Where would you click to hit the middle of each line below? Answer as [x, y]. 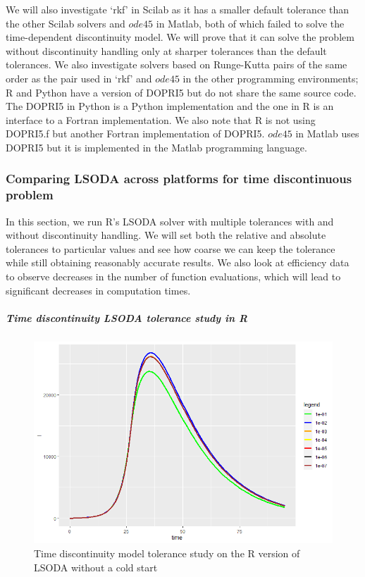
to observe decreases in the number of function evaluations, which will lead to [173, 277]
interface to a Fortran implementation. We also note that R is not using [161, 119]
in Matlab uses [327, 134]
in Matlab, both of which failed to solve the [250, 23]
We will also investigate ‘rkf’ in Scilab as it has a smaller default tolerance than [178, 9]
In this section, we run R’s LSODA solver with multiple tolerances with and [170, 221]
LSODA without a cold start [96, 567]
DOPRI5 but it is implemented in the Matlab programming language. [156, 147]
